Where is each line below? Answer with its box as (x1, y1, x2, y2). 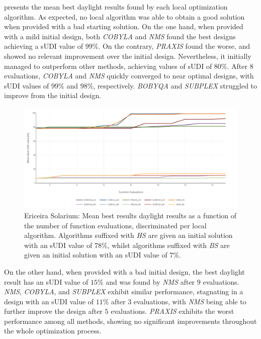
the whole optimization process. (4, 325, 102, 336)
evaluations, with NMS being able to (133, 296, 246, 306)
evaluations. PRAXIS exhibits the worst (111, 306, 234, 316)
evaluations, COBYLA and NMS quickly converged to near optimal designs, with (4, 70, 254, 81)
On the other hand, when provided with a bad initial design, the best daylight (4, 266, 245, 277)
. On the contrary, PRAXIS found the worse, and (98, 41, 250, 51)
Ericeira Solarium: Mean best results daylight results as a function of (24, 210, 237, 220)
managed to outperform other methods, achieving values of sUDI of (4, 60, 212, 71)
